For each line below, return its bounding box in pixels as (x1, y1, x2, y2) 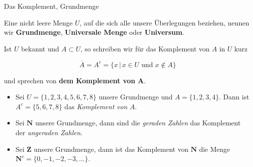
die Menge (199, 143, 230, 154)
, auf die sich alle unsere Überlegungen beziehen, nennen (80, 17, 250, 27)
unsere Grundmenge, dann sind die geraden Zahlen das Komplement (35, 118, 241, 128)
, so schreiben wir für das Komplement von (80, 43, 210, 53)
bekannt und (21, 43, 59, 53)
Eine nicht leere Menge (4, 17, 73, 27)
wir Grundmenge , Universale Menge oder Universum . (4, 27, 185, 37)
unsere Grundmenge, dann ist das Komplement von (33, 143, 189, 154)
